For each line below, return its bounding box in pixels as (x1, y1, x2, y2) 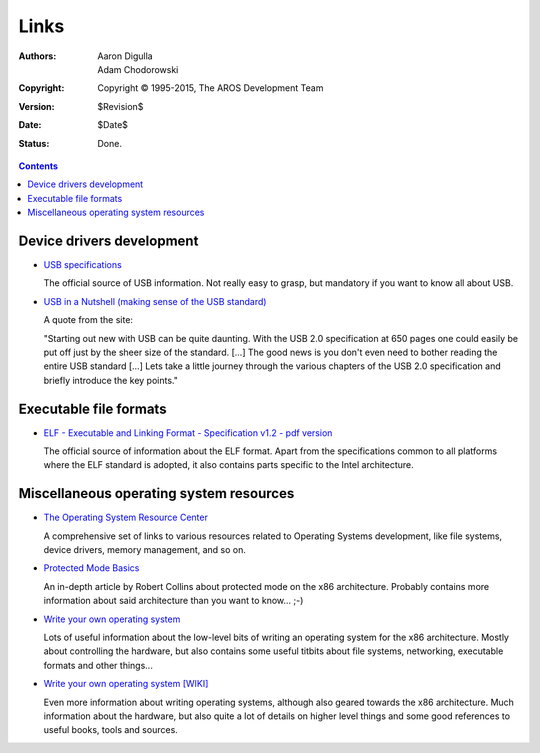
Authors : (18, 50, 57, 62)
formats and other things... (43, 659, 154, 671)
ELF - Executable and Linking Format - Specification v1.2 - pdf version (43, 426, 333, 439)
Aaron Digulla (97, 50, 154, 62)
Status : (18, 137, 50, 149)
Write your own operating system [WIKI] (43, 678, 209, 690)
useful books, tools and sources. (43, 724, 179, 736)
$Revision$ (97, 100, 144, 112)
